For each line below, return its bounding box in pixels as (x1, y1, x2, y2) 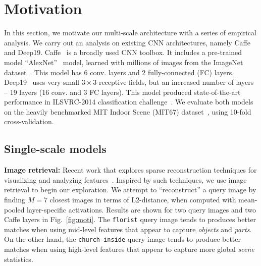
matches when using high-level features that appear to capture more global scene (4, 244, 254, 254)
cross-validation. (4, 116, 54, 127)
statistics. (4, 253, 33, 264)
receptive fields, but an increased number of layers (98, 77, 254, 87)
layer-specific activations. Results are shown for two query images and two (27, 204, 256, 215)
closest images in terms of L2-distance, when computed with (49, 194, 236, 205)
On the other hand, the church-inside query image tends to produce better (4, 234, 241, 244)
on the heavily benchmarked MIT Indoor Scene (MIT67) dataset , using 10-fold (4, 106, 251, 117)
